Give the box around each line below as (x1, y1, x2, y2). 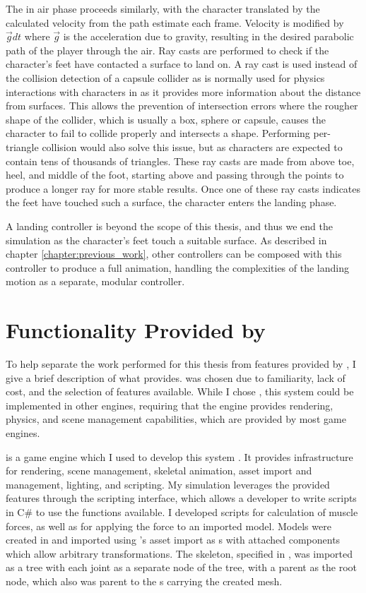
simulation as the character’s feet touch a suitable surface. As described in (6, 232, 327, 247)
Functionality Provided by (6, 316, 266, 345)
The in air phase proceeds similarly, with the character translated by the (6, 1, 320, 16)
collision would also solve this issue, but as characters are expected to (42, 139, 343, 154)
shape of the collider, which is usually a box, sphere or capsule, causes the (6, 112, 326, 126)
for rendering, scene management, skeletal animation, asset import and (6, 463, 312, 478)
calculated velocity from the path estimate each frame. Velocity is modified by (6, 15, 344, 30)
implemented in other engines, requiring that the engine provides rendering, (6, 397, 333, 412)
